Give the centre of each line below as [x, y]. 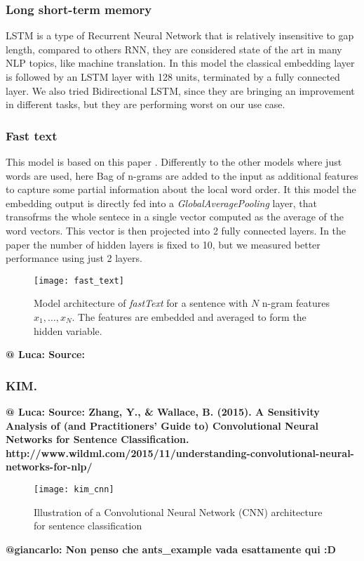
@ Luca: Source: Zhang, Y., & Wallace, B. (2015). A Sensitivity [163, 411]
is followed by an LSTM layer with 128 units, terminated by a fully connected [173, 77]
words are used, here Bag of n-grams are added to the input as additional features [182, 175]
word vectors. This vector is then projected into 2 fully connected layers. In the [176, 230]
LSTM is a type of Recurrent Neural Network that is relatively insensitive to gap [180, 35]
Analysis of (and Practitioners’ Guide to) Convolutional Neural [162, 425]
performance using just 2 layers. [74, 258]
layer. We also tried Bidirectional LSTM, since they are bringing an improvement [180, 90]
